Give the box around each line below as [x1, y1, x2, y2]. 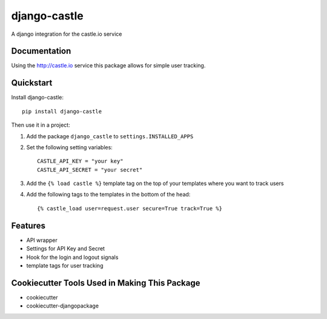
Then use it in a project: [11, 121, 70, 129]
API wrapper [26, 237, 58, 244]
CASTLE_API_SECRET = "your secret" [37, 166, 143, 173]
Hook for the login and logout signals [26, 254, 119, 261]
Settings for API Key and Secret [26, 245, 105, 252]
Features [11, 220, 45, 230]
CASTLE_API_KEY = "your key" [37, 158, 124, 165]
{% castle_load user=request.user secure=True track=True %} [37, 205, 222, 212]
